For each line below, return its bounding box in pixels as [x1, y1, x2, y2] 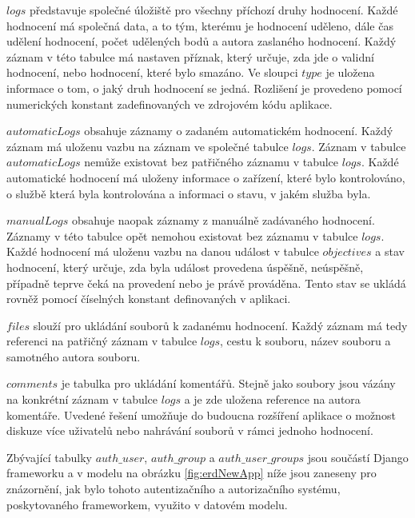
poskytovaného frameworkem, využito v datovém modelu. [6, 496, 288, 512]
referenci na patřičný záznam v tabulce [6, 333, 198, 349]
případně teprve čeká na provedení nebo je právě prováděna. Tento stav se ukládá [6, 274, 406, 291]
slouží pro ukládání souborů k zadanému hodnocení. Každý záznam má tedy [33, 317, 408, 333]
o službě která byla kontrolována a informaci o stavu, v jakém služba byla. [6, 185, 371, 201]
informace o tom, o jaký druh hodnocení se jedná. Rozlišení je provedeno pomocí [6, 79, 402, 96]
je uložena [325, 64, 375, 81]
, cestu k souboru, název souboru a [220, 333, 391, 349]
